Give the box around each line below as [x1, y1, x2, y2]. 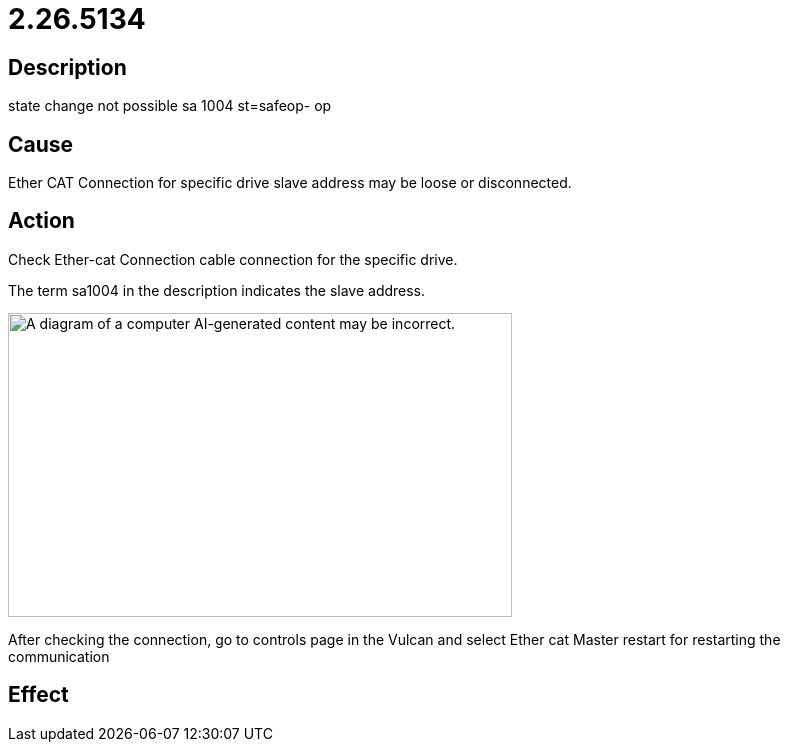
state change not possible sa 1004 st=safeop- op [8, 97, 332, 115]
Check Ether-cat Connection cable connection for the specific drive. [8, 250, 458, 268]
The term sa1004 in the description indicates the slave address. [8, 281, 426, 299]
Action [8, 208, 75, 234]
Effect [8, 682, 69, 708]
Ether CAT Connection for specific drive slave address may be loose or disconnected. [8, 174, 572, 192]
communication [8, 647, 110, 665]
